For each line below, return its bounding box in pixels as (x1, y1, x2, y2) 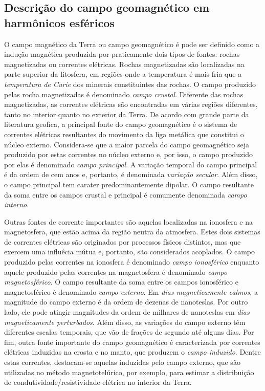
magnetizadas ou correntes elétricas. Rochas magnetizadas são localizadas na (4, 58, 245, 69)
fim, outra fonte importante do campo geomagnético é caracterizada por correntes (4, 336, 260, 347)
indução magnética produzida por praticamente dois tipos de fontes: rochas (4, 49, 240, 59)
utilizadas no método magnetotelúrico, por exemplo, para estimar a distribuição (4, 366, 254, 377)
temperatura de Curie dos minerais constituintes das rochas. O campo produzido (4, 78, 256, 89)
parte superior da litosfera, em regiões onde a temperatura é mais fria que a (4, 69, 242, 79)
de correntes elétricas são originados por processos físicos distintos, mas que (4, 236, 241, 247)
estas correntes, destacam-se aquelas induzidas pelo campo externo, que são (4, 357, 240, 367)
